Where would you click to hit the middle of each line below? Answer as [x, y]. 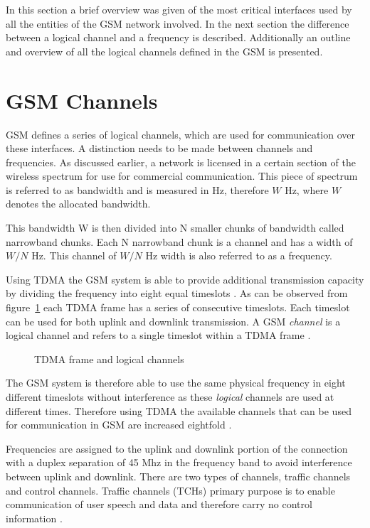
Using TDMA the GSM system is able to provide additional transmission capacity [185, 279]
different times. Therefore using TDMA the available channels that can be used [179, 410]
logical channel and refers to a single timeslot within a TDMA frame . [158, 335]
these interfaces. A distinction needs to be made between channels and [159, 148]
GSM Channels [82, 100]
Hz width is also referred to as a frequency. [239, 255]
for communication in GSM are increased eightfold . [119, 425]
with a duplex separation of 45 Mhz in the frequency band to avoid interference [179, 462]
